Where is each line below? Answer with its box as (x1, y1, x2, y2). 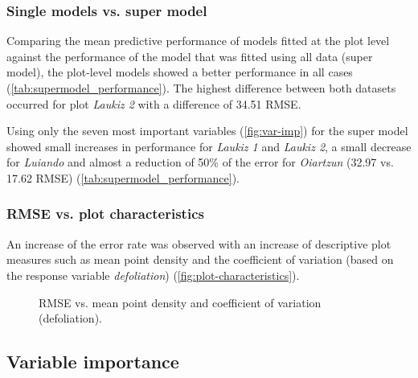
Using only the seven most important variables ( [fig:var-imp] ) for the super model (6, 122, 408, 139)
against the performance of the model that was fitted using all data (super (6, 47, 373, 64)
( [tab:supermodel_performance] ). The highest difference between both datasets (6, 80, 396, 96)
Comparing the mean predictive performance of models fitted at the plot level (6, 32, 390, 49)
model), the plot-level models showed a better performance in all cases (6, 64, 353, 80)
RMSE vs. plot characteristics (6, 203, 204, 224)
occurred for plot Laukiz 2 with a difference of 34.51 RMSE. (6, 95, 301, 112)
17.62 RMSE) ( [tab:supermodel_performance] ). (6, 169, 240, 186)
